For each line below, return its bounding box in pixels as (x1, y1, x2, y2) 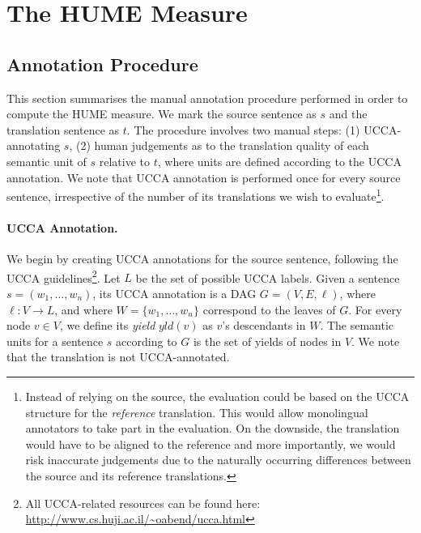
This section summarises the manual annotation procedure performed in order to (6, 89, 408, 106)
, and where (54, 301, 113, 318)
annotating (6, 137, 61, 154)
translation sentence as (6, 121, 120, 138)
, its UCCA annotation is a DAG (92, 285, 257, 302)
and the (329, 105, 368, 122)
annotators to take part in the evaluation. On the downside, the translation (25, 420, 400, 437)
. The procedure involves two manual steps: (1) (126, 121, 360, 138)
